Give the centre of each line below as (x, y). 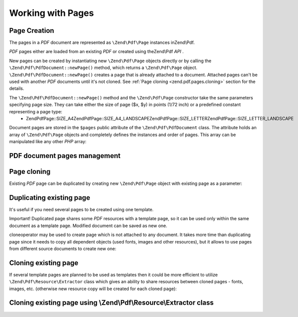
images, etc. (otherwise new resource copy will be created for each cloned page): (93, 289)
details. (17, 88)
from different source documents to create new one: (63, 248)
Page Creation (32, 31)
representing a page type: (36, 111)
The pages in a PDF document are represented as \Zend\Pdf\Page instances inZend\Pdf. (102, 43)
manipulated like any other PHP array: (48, 142)
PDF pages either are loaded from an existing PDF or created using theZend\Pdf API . (96, 52)
